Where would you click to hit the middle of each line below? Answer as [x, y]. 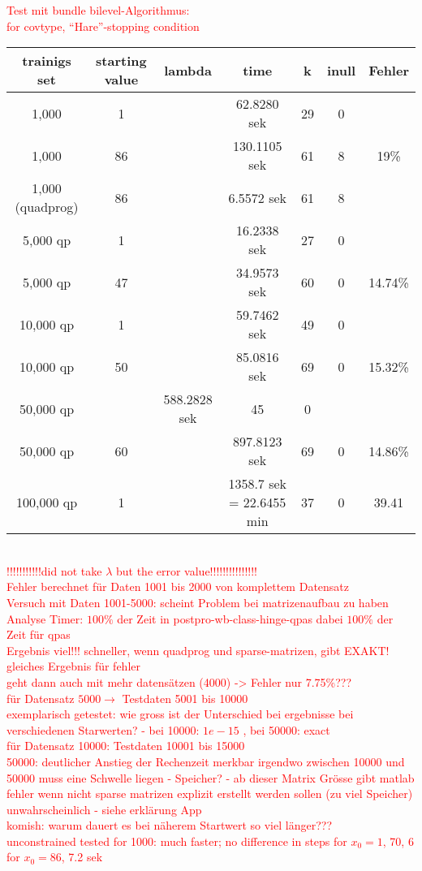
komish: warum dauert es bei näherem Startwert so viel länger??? [169, 825]
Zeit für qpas [39, 634]
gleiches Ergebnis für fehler [73, 666]
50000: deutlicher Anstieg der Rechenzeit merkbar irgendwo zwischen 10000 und [206, 761]
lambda [188, 70]
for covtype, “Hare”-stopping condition [103, 26]
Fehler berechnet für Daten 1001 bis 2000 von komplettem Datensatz [178, 586]
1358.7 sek [258, 484]
